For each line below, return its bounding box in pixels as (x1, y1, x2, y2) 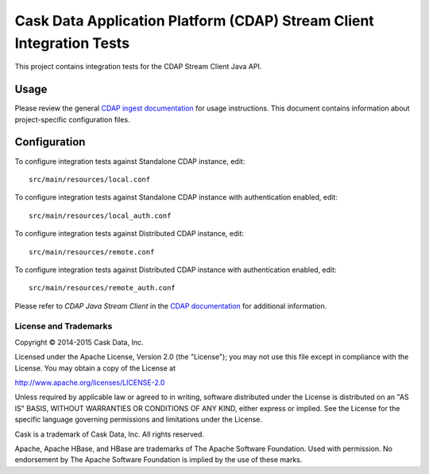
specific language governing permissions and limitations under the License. (14, 414, 262, 425)
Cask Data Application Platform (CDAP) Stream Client (14, 12, 375, 29)
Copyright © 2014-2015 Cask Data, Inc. (14, 337, 144, 347)
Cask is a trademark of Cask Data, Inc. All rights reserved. (14, 429, 204, 439)
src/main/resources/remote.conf (29, 247, 155, 256)
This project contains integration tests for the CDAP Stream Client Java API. (14, 62, 262, 72)
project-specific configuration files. (14, 115, 130, 124)
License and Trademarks (14, 321, 113, 332)
